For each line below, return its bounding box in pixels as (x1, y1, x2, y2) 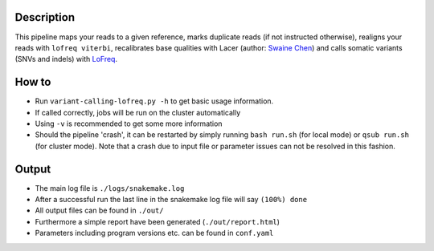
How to (14, 75, 51, 89)
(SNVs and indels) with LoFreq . (14, 55, 118, 64)
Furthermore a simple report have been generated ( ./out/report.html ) (35, 217, 280, 226)
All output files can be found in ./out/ (35, 205, 164, 216)
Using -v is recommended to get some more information (35, 119, 223, 128)
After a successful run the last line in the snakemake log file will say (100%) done (35, 195, 308, 204)
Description (14, 10, 76, 24)
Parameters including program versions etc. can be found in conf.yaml (35, 229, 274, 238)
